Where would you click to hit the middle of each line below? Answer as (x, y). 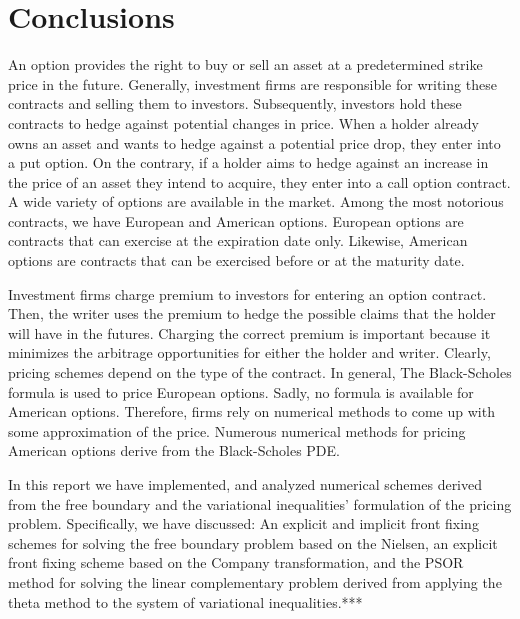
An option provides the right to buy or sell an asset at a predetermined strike (245, 64)
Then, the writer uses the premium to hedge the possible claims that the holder (252, 313)
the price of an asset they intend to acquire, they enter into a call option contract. (259, 181)
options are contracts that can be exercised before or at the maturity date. (236, 260)
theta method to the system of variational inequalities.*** (185, 601)
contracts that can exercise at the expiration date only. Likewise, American (238, 240)
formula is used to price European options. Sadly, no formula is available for (241, 391)
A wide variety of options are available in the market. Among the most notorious (256, 201)
